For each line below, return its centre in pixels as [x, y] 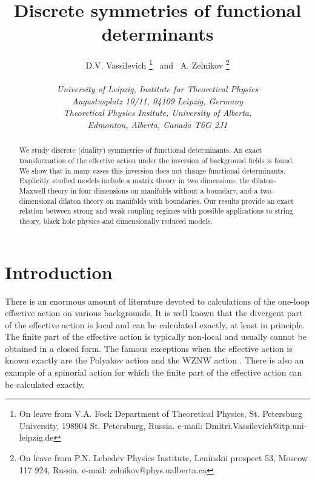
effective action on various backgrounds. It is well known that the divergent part [154, 313]
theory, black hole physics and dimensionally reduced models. [116, 221]
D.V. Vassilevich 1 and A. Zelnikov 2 [157, 64]
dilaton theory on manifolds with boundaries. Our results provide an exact [176, 201]
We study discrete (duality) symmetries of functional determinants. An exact [141, 150]
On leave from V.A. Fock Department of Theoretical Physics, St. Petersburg [161, 414]
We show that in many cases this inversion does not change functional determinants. [152, 170]
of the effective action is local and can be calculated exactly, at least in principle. [155, 324]
